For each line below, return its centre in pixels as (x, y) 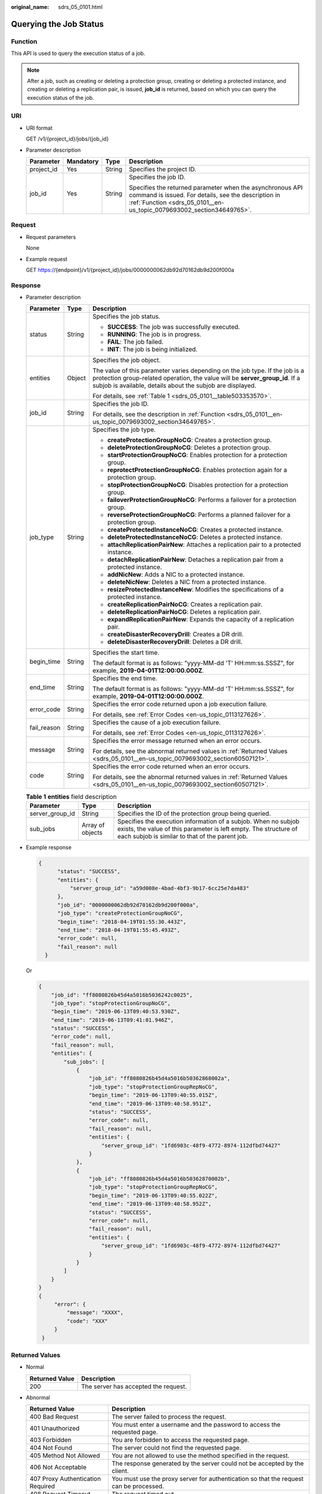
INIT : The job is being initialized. (153, 350)
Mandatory (83, 161)
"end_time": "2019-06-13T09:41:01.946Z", (112, 1020)
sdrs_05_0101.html (80, 7)
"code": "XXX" (87, 1321)
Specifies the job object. (127, 360)
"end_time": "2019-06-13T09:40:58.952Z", (150, 1204)
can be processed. (137, 1486)
